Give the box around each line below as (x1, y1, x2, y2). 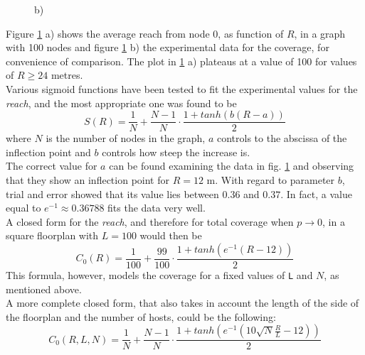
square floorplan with (6, 228, 99, 243)
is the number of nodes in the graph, (46, 131, 206, 146)
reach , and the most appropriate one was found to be (6, 95, 237, 110)
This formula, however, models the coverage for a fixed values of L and (6, 268, 313, 282)
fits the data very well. (107, 200, 206, 215)
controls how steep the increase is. (102, 144, 250, 159)
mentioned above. (6, 281, 82, 296)
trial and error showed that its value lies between (6, 186, 219, 201)
